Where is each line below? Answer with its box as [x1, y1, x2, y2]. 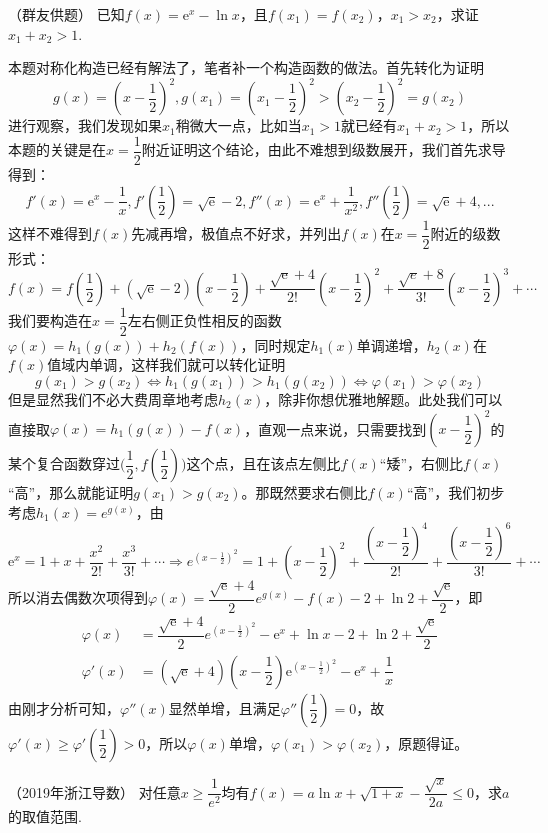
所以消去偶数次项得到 [8, 587, 148, 608]
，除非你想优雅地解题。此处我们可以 [264, 388, 503, 409]
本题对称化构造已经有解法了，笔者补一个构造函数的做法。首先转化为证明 [8, 57, 484, 78]
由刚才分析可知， [8, 697, 120, 718]
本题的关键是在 [8, 139, 106, 160]
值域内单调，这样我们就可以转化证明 [47, 354, 286, 375]
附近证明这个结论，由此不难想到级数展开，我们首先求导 [141, 139, 506, 160]
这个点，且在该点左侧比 [186, 453, 341, 474]
